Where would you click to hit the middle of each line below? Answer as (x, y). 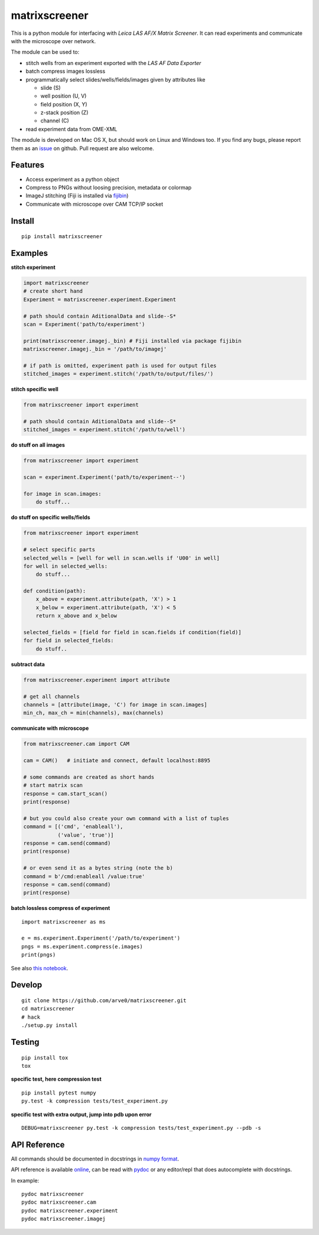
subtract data (28, 664)
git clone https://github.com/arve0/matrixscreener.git (104, 1001)
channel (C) (55, 121)
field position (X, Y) (64, 104)
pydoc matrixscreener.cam (59, 1202)
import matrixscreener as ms (64, 922)
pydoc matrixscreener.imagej (64, 1219)
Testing (25, 1042)
